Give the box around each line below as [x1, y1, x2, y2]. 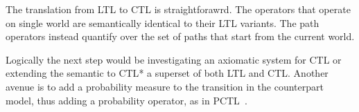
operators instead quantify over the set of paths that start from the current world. [6, 29, 355, 44]
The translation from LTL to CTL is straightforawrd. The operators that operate [6, 2, 351, 16]
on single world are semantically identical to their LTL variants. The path [6, 15, 319, 30]
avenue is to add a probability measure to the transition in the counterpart [6, 79, 324, 93]
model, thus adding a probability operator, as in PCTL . [6, 93, 247, 107]
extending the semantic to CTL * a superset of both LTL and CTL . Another [6, 66, 329, 80]
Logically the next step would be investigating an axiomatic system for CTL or [6, 52, 342, 66]
